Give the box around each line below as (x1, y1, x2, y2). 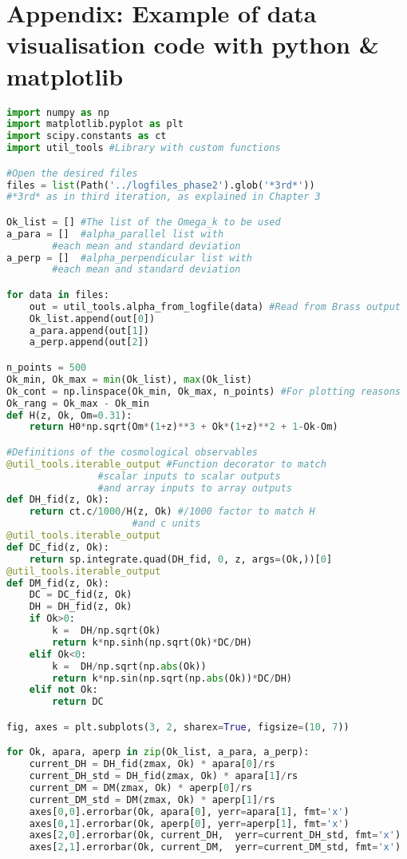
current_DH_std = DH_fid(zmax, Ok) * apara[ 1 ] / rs (29, 770, 298, 782)
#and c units (132, 518, 201, 530)
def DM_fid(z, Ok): (6, 577, 109, 589)
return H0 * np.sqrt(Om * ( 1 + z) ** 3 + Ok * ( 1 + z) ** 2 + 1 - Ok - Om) (29, 421, 338, 433)
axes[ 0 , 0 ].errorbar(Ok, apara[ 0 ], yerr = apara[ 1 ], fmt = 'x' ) (29, 805, 350, 817)
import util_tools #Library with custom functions (6, 142, 281, 154)
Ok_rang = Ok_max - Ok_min (6, 397, 150, 409)
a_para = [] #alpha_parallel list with (6, 228, 224, 240)
